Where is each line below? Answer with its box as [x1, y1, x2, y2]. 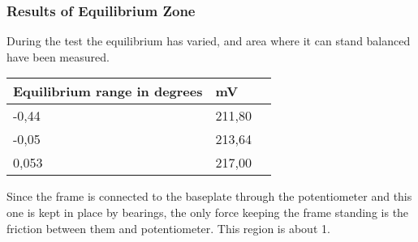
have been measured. [6, 48, 110, 65]
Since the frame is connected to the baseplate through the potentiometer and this [6, 188, 412, 205]
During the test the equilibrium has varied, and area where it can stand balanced [6, 32, 411, 49]
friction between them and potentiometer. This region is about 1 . [6, 219, 330, 236]
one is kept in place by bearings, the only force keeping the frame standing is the [6, 204, 409, 220]
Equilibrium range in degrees [13, 82, 203, 101]
